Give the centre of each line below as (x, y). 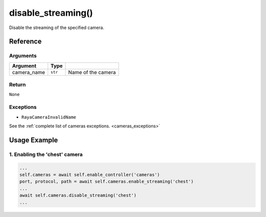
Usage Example (33, 140)
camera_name (29, 72)
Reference (25, 42)
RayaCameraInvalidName (49, 117)
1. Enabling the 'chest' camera (46, 154)
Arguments (23, 56)
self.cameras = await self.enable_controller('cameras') (90, 174)
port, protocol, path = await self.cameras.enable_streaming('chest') (107, 182)
